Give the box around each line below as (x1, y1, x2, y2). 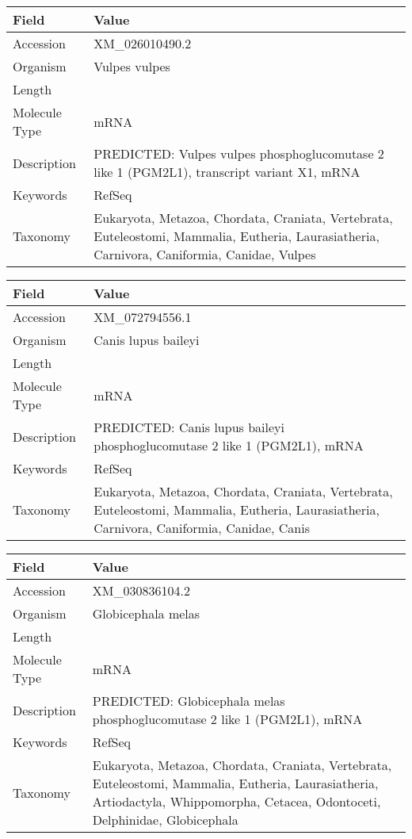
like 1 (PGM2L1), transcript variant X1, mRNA (93, 163, 360, 181)
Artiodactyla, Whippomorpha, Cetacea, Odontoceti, (92, 792, 381, 810)
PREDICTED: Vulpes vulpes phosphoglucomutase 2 (93, 144, 384, 163)
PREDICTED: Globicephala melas (92, 692, 285, 710)
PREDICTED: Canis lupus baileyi (93, 418, 284, 436)
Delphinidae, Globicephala (92, 810, 238, 829)
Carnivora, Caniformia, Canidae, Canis (93, 519, 311, 537)
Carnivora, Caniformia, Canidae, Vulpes (93, 245, 316, 263)
